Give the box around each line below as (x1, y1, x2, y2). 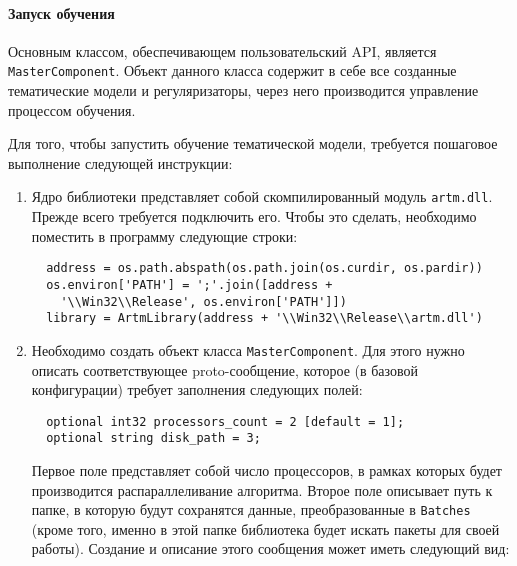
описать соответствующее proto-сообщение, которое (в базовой (31, 359, 419, 380)
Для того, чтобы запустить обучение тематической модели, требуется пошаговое (8, 133, 498, 154)
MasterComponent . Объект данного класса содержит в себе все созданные (8, 60, 457, 81)
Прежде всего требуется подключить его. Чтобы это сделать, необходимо (31, 206, 477, 227)
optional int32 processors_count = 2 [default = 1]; (46, 414, 405, 429)
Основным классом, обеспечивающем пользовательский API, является (8, 40, 437, 61)
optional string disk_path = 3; (46, 431, 261, 446)
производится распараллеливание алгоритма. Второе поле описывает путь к (31, 479, 493, 500)
